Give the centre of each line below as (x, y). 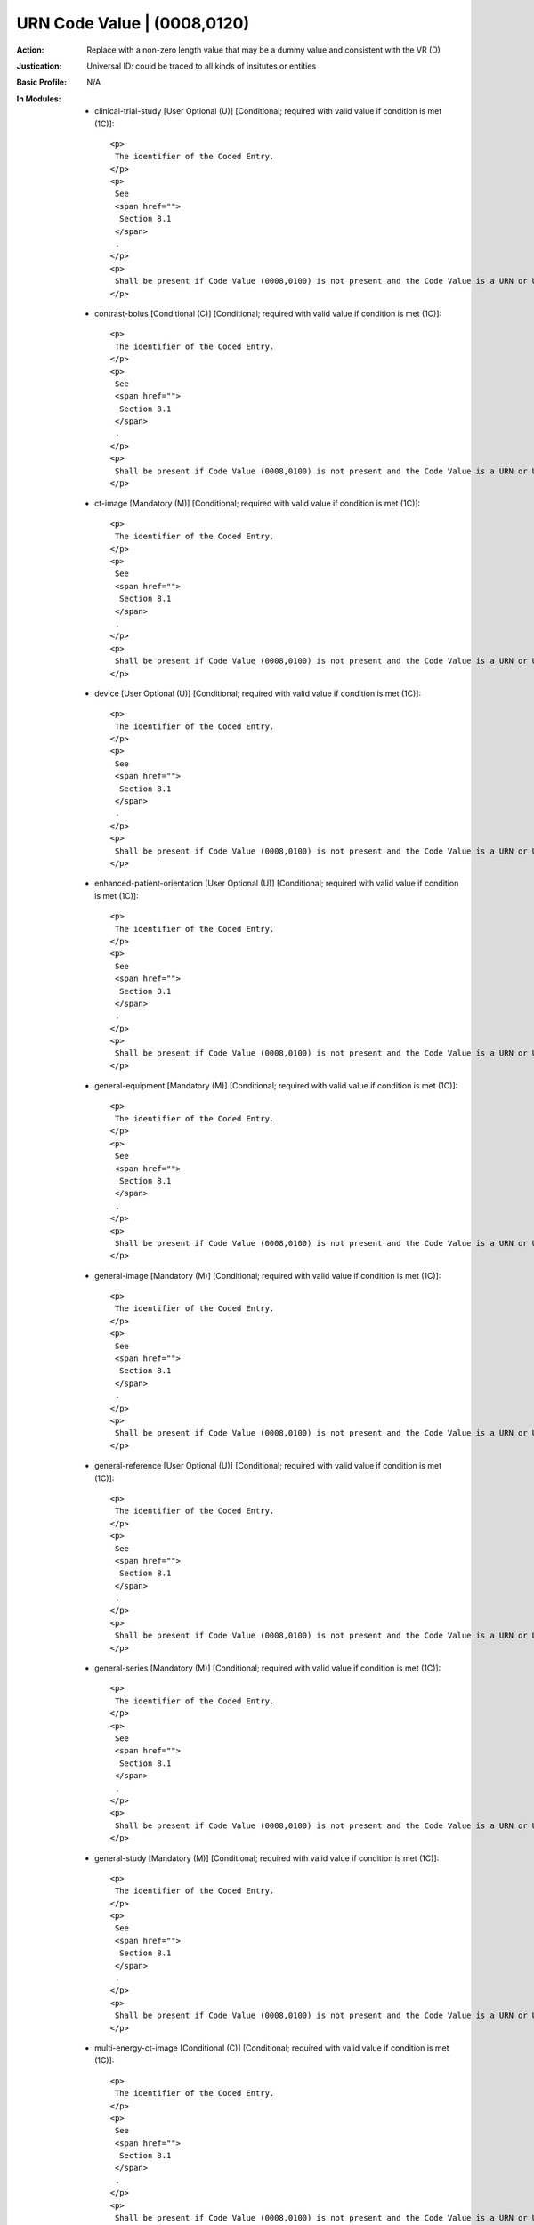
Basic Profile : (41, 82)
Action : (30, 50)
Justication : (39, 66)
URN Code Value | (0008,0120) (133, 23)
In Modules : (39, 99)
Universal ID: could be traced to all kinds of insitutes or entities (202, 66)
